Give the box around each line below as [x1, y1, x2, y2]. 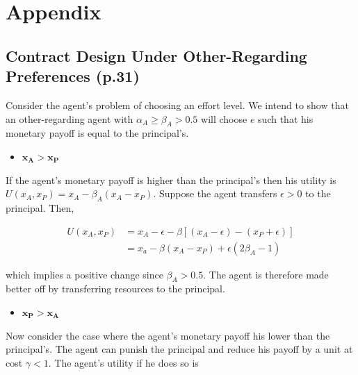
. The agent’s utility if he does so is [48, 355, 199, 369]
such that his [258, 111, 314, 126]
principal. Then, [6, 200, 74, 215]
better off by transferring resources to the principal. [6, 281, 225, 296]
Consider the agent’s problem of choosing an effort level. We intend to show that [6, 97, 349, 112]
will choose [201, 111, 247, 126]
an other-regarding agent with [6, 111, 133, 126]
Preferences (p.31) [6, 65, 140, 87]
